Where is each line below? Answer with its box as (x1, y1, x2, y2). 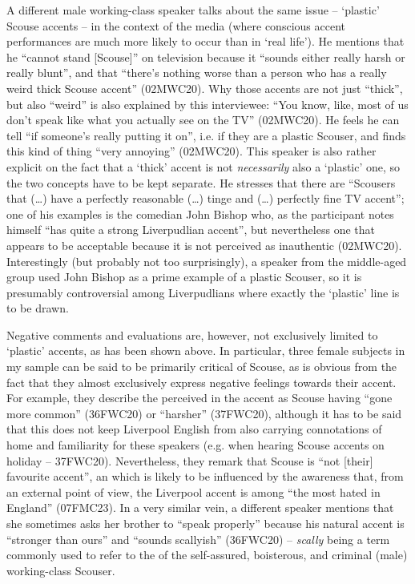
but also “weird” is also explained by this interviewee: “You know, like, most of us (6, 95, 409, 112)
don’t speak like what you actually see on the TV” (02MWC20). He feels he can (6, 111, 400, 128)
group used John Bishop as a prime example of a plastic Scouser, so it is (6, 268, 362, 285)
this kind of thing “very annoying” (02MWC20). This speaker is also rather (6, 143, 377, 159)
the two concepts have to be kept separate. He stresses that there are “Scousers (6, 174, 396, 191)
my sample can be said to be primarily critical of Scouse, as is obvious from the (6, 358, 397, 375)
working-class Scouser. (6, 562, 115, 578)
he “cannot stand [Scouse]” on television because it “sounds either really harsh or (6, 48, 405, 65)
